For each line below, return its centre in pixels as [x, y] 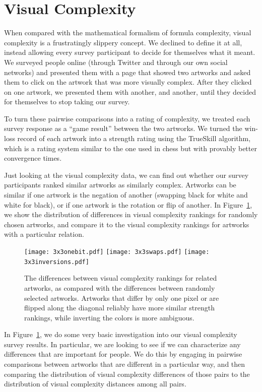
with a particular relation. [44, 234]
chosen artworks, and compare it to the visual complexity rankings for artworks [127, 224]
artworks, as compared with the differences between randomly [120, 287]
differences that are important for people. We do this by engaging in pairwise [123, 354]
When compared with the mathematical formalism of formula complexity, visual [128, 32]
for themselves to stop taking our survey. [67, 102]
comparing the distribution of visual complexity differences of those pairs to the [127, 374]
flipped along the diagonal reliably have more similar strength [119, 308]
